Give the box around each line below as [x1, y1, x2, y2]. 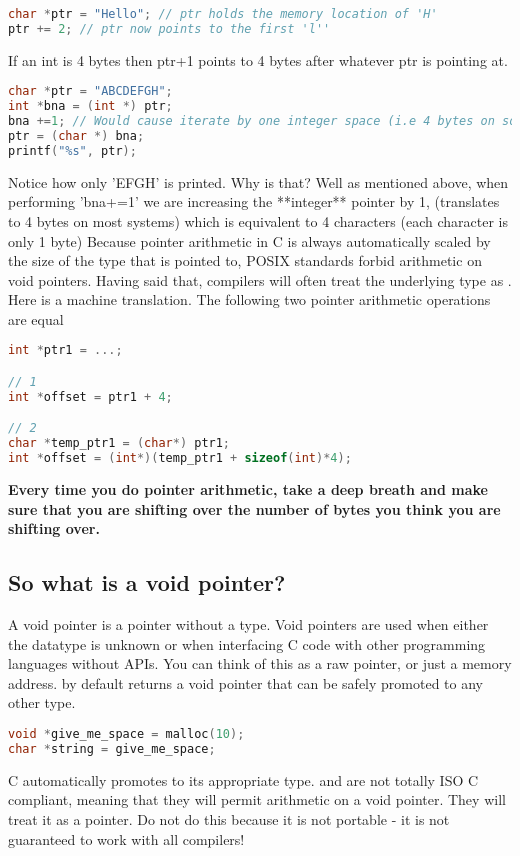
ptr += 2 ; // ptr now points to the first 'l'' [8, 21, 331, 36]
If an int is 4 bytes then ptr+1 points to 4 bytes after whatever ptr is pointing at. [8, 49, 508, 70]
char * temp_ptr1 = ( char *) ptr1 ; [8, 436, 231, 451]
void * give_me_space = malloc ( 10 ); [8, 726, 245, 741]
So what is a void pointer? [8, 567, 286, 598]
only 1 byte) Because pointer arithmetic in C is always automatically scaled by [8, 230, 491, 251]
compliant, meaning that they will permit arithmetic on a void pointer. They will [8, 789, 506, 810]
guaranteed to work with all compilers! [8, 828, 245, 849]
